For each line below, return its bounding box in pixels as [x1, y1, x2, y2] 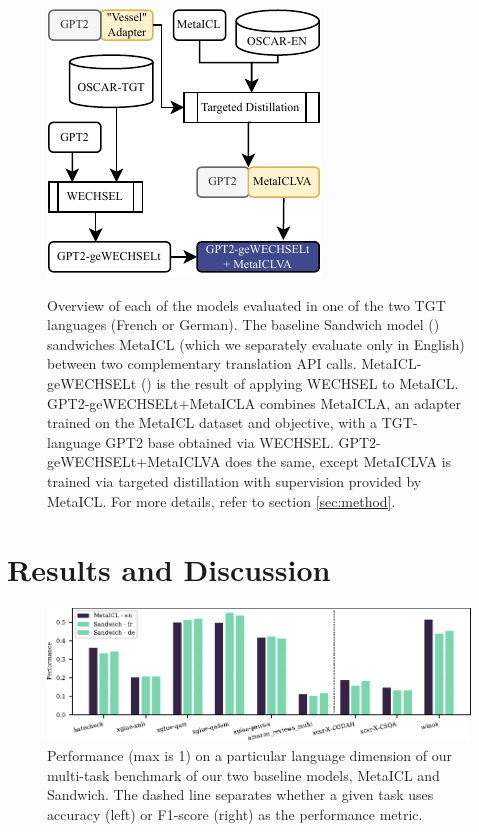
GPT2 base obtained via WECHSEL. [105, 431, 334, 452]
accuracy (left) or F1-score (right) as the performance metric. [47, 803, 423, 824]
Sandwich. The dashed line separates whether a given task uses [47, 784, 434, 805]
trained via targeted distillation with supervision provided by [47, 470, 422, 491]
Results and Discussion [7, 549, 331, 590]
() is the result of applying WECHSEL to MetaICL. [140, 372, 459, 393]
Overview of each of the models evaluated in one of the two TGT [47, 294, 446, 315]
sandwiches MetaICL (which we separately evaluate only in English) [47, 333, 465, 354]
